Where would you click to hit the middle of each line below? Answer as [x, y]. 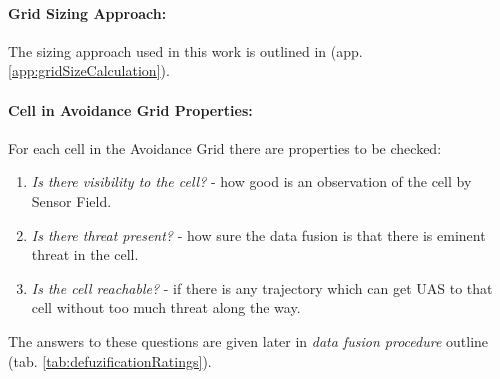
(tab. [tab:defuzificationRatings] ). [110, 360]
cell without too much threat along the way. [166, 307]
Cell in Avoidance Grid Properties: [130, 109]
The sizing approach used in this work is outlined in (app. [185, 50]
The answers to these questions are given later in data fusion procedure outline [248, 340]
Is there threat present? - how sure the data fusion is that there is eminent [258, 234]
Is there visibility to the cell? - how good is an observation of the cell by [251, 181]
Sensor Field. [71, 200]
